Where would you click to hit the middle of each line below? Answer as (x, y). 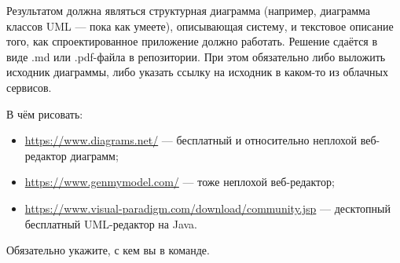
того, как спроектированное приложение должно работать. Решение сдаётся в (192, 41)
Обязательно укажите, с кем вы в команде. (108, 250)
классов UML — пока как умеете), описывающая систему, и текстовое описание (200, 26)
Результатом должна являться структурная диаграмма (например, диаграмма (189, 10)
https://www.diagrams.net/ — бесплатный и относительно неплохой (191, 140)
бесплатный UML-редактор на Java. (111, 223)
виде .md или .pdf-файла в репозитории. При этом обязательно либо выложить (196, 56)
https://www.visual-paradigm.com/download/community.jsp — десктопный (208, 208)
